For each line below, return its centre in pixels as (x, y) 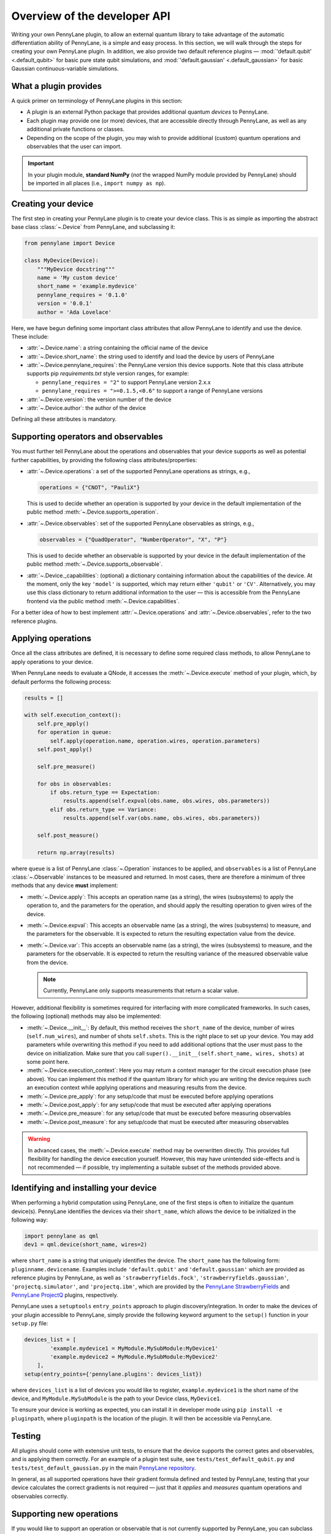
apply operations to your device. (52, 661)
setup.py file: (30, 1324)
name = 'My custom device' (78, 277)
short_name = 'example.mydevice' (87, 286)
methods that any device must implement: (65, 885)
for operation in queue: (74, 732)
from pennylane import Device (70, 243)
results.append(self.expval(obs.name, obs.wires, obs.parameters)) (166, 801)
